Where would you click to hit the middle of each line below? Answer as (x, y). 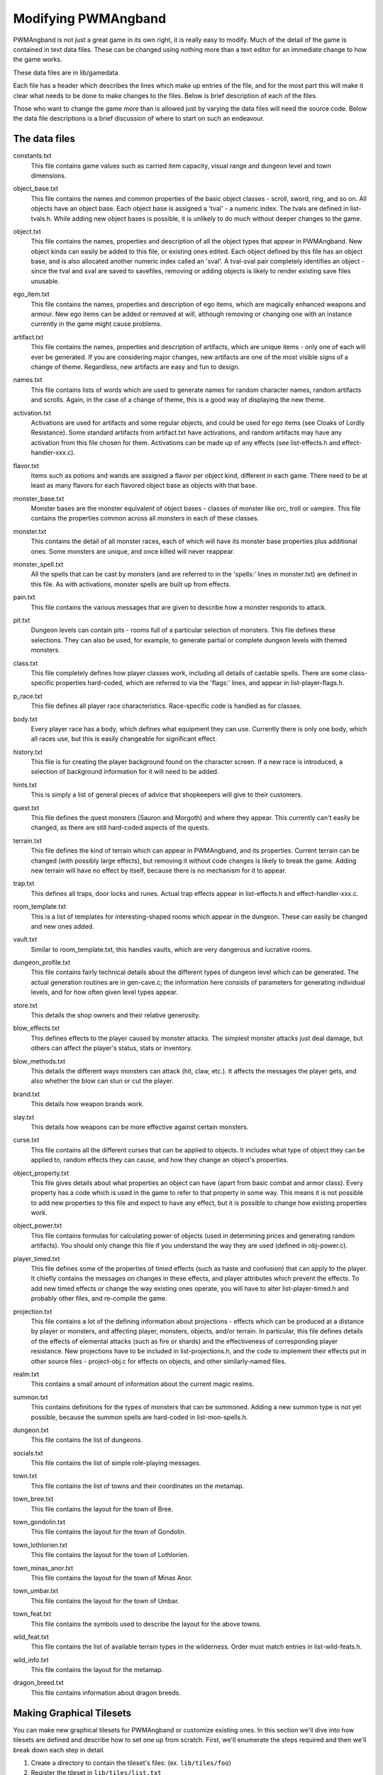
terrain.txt (27, 841)
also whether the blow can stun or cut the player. (102, 1081)
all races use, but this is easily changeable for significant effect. (124, 739)
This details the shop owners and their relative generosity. (116, 1015)
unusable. (45, 281)
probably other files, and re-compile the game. (99, 1299)
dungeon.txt (31, 1430)
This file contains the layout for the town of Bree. (102, 1509)
